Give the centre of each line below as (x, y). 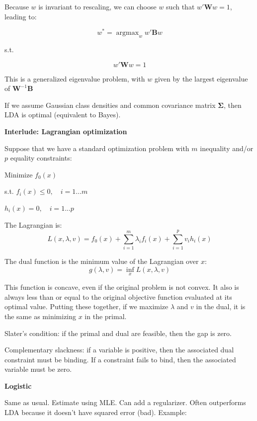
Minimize (19, 174)
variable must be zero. (38, 369)
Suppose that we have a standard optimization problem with (97, 148)
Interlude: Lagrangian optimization (66, 131)
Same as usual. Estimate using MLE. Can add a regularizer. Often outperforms (125, 402)
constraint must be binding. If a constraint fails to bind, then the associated (120, 359)
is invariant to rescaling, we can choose (97, 6)
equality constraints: (41, 158)
